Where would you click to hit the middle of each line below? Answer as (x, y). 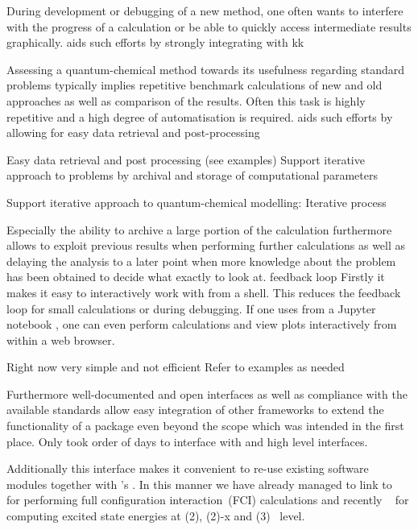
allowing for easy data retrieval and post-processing (133, 132)
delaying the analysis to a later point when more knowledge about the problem (201, 261)
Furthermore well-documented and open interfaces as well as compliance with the (207, 393)
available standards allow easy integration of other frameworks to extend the (195, 410)
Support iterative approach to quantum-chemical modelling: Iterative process (197, 202)
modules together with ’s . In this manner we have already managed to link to (199, 484)
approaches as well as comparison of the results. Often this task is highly (186, 100)
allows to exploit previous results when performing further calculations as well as (206, 245)
